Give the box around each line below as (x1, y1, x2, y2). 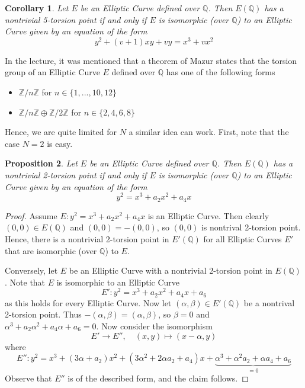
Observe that (5, 372, 52, 384)
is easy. (47, 137, 73, 149)
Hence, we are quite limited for (5, 126, 117, 138)
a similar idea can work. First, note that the (129, 126, 289, 138)
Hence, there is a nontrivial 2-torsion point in (5, 232, 169, 245)
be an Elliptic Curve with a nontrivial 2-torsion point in (69, 264, 272, 277)
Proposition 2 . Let (5, 157, 78, 169)
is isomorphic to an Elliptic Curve (56, 275, 180, 288)
